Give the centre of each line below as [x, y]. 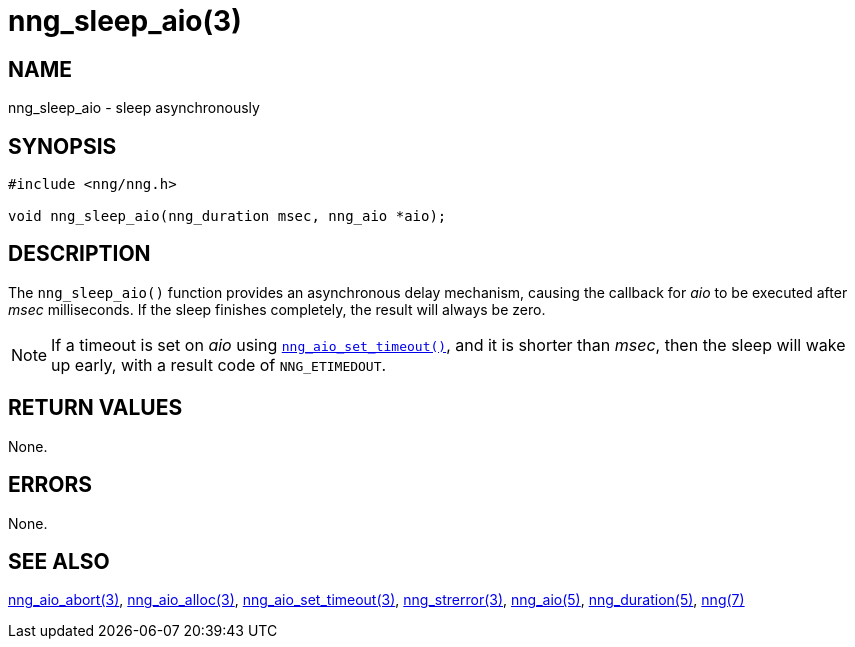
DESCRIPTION [79, 254]
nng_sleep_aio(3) [125, 21]
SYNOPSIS [62, 146]
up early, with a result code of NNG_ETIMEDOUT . [219, 364]
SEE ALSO [59, 561]
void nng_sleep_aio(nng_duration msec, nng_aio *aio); [227, 216]
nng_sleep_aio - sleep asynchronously [134, 108]
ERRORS [50, 485]
